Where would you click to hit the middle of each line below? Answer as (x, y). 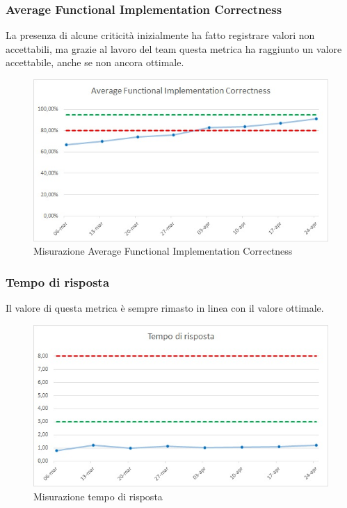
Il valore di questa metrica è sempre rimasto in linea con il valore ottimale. (165, 308)
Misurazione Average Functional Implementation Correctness (163, 251)
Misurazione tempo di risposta (98, 497)
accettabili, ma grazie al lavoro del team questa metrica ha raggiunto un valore (174, 48)
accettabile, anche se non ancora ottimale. (95, 62)
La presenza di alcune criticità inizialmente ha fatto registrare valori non (160, 35)
